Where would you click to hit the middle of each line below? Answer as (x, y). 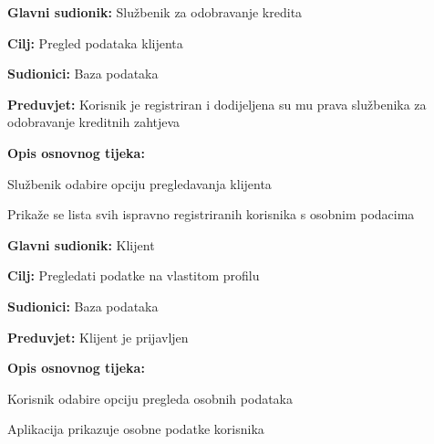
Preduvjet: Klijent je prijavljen (98, 337)
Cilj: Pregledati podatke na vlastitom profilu (134, 275)
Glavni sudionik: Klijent (81, 244)
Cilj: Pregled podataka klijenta (95, 42)
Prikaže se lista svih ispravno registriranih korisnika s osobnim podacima (211, 214)
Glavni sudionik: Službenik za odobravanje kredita (155, 12)
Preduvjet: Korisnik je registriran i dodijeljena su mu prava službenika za (217, 104)
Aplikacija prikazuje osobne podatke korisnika (136, 429)
